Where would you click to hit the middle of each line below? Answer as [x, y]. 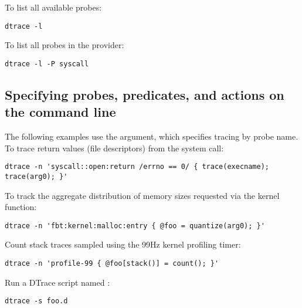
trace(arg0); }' [36, 176]
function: [21, 207]
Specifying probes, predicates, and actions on [145, 94]
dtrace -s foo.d [36, 301]
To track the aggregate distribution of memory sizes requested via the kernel [142, 195]
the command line [60, 112]
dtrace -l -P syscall [47, 64]
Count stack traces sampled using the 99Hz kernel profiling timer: [123, 244]
